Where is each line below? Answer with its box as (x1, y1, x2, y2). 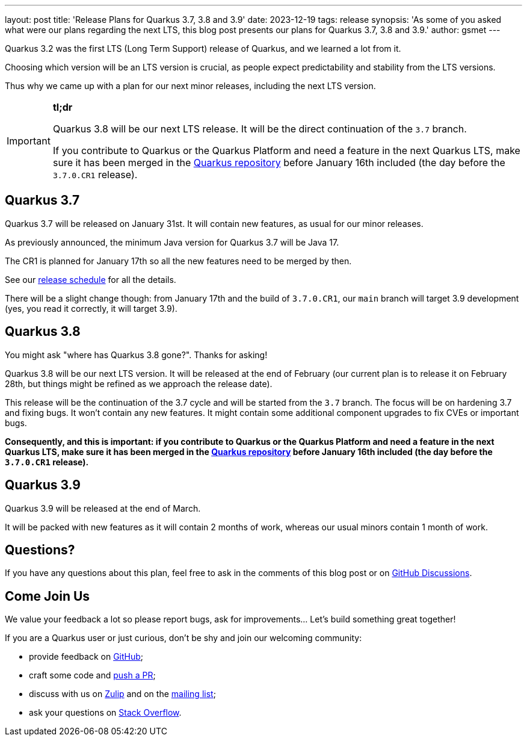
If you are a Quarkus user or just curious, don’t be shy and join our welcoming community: (5, 633, 362, 643)
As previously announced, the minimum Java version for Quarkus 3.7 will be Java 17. (5, 237, 339, 247)
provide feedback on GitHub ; (29, 651, 144, 662)
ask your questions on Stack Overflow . (29, 707, 182, 718)
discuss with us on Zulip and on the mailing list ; (29, 689, 216, 699)
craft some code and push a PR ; (29, 670, 156, 681)
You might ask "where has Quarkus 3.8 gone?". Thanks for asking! (5, 349, 268, 360)
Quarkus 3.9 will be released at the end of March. (5, 503, 201, 513)
